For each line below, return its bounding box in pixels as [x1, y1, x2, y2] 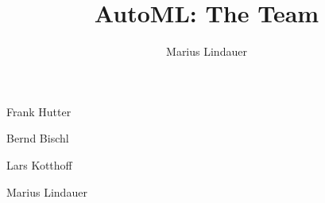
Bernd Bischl [6, 130, 69, 146]
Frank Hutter [6, 103, 72, 119]
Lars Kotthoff [6, 156, 72, 173]
